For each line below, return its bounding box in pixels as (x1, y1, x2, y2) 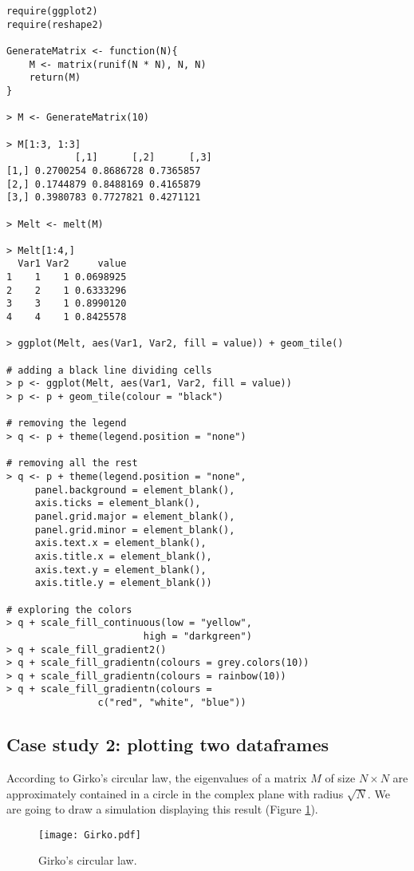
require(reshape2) (6, 18, 104, 30)
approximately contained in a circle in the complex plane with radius (6, 785, 344, 802)
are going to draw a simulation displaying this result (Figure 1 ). (6, 801, 318, 818)
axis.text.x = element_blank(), (34, 537, 207, 549)
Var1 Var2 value (18, 258, 127, 270)
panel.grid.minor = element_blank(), (34, 524, 235, 536)
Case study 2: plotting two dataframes (6, 732, 329, 757)
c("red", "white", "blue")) (97, 697, 246, 709)
